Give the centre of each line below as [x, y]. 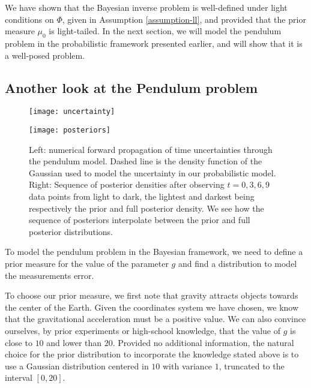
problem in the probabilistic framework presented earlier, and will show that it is [154, 43]
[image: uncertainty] [72, 112]
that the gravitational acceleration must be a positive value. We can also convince [155, 319]
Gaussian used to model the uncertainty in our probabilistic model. [152, 172]
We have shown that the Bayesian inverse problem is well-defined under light [146, 7]
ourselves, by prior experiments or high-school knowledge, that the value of [143, 330]
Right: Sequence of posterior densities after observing [127, 184]
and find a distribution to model [237, 264]
